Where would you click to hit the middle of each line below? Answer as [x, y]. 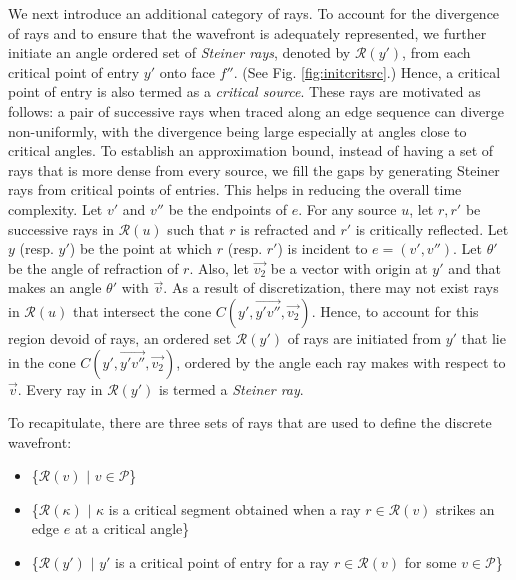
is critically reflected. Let [432, 228]
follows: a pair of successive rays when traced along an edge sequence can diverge [256, 110]
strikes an [465, 508]
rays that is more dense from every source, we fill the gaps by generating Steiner [254, 169]
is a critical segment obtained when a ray [234, 508]
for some [430, 562]
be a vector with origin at [349, 267]
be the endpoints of [227, 208]
